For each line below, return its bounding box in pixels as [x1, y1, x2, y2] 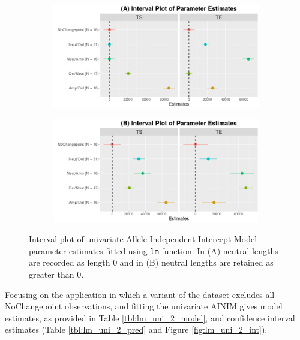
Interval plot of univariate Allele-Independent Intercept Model [29, 233, 257, 245]
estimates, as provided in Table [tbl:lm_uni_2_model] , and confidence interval [5, 311, 295, 324]
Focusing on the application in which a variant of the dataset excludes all [5, 288, 275, 300]
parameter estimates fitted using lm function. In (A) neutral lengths [29, 244, 278, 257]
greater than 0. [29, 268, 84, 281]
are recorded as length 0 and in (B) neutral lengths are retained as [29, 256, 274, 269]
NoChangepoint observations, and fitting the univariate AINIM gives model [5, 300, 283, 312]
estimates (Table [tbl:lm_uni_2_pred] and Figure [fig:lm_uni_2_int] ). [5, 323, 268, 336]
